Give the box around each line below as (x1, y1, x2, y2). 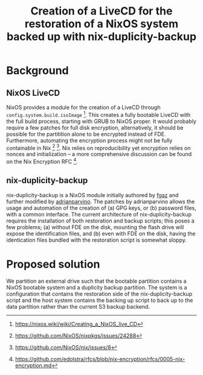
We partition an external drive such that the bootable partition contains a (6, 277, 187, 285)
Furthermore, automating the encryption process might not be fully (6, 137, 173, 144)
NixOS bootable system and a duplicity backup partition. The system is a (6, 283, 187, 291)
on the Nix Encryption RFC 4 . (6, 157, 79, 165)
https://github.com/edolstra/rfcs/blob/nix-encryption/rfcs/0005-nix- (14, 355, 185, 362)
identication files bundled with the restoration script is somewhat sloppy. (6, 236, 187, 244)
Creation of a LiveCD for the (30, 4, 173, 18)
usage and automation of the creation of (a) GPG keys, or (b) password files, (6, 204, 196, 212)
